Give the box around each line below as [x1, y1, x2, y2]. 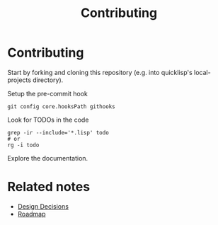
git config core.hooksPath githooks [7, 103, 115, 110]
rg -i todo [7, 142, 40, 149]
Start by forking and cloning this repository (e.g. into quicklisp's [7, 68, 193, 76]
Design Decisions [17, 202, 69, 210]
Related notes [7, 179, 91, 195]
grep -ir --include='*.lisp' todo [7, 129, 110, 136]
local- [193, 68, 211, 76]
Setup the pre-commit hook [7, 89, 88, 98]
